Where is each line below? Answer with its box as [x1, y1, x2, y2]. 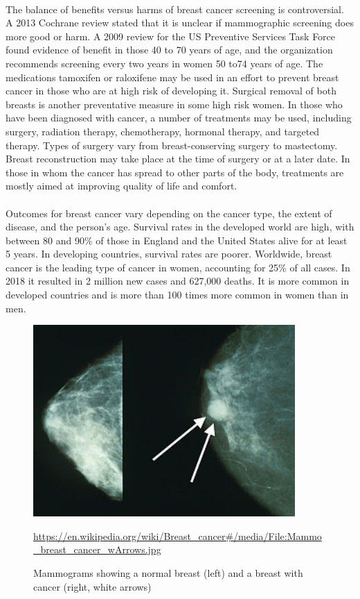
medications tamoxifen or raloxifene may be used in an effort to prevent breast [6, 69, 339, 84]
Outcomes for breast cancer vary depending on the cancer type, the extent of [6, 205, 332, 220]
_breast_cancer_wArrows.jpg [33, 542, 161, 557]
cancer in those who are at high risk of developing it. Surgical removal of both [6, 83, 336, 98]
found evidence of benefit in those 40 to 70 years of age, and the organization [6, 42, 333, 57]
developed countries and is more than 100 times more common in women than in [6, 287, 349, 302]
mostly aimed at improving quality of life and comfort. [6, 178, 237, 193]
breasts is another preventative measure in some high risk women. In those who [6, 96, 343, 111]
